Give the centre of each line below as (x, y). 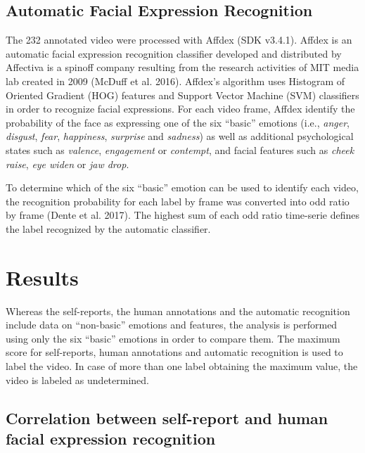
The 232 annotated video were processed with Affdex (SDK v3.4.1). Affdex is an (179, 40)
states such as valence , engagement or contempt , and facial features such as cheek (180, 149)
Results (42, 277)
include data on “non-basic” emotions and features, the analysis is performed (172, 325)
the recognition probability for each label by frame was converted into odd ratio (178, 201)
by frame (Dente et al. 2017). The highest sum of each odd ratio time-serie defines (183, 215)
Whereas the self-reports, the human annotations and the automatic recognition (178, 311)
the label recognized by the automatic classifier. (108, 228)
